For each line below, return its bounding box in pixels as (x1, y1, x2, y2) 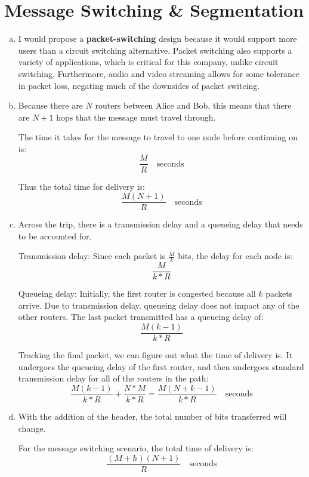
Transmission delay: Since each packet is (18, 250, 166, 262)
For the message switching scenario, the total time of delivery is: (18, 442, 254, 454)
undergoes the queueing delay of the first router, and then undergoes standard (18, 360, 304, 373)
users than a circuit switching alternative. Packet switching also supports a (18, 44, 292, 56)
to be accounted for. (18, 229, 92, 242)
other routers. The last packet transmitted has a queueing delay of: (18, 310, 264, 323)
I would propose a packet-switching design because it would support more (18, 32, 297, 45)
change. (18, 421, 46, 434)
